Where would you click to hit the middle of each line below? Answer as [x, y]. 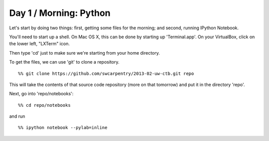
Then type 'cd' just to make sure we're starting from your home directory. [85, 53]
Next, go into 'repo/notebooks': [41, 94]
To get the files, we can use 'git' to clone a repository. [64, 62]
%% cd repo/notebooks [44, 105]
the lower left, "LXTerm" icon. [39, 44]
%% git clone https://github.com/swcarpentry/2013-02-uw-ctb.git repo [106, 73]
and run [17, 116]
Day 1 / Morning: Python [60, 13]
